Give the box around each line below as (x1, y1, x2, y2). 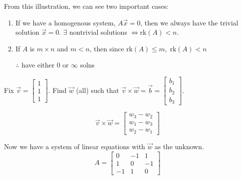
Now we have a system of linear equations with (4, 141, 145, 151)
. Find (48, 85, 67, 95)
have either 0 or (21, 60, 69, 70)
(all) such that (76, 85, 119, 95)
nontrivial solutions (69, 27, 127, 37)
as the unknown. (154, 141, 204, 151)
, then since (89, 43, 124, 53)
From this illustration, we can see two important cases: (4, 1, 169, 11)
